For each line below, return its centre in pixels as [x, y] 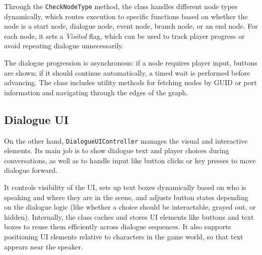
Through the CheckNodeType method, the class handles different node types [121, 6]
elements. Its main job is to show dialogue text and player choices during [117, 150]
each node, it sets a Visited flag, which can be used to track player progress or [124, 36]
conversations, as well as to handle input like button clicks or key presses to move [130, 160]
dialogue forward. [31, 170]
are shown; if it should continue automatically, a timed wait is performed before [127, 72]
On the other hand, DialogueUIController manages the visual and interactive [126, 140]
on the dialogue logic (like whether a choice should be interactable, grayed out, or [130, 207]
